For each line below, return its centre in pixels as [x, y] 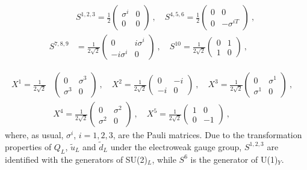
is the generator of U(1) [234, 159]
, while [164, 159]
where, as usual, [34, 135]
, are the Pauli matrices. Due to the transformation [207, 135]
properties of [28, 146]
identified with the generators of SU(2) [76, 159]
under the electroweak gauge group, [176, 146]
